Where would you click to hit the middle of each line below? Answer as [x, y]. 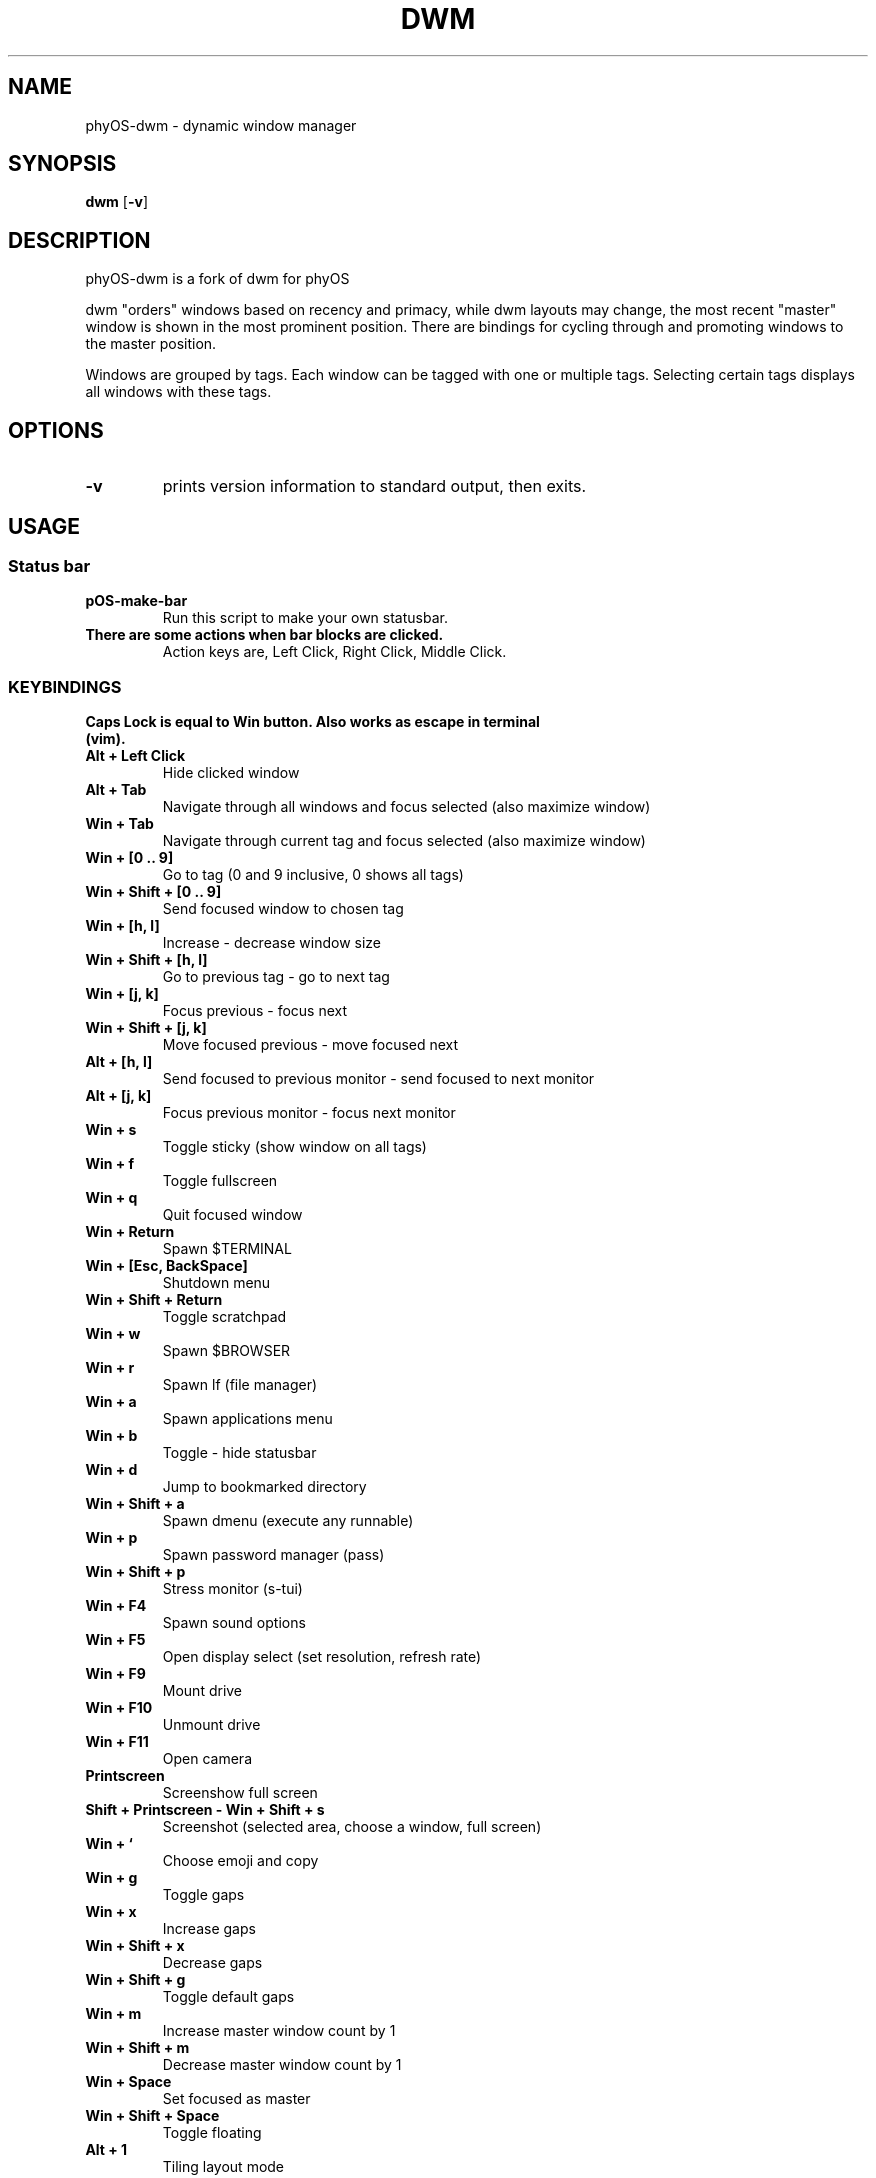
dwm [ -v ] [117, 202]
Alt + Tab [116, 790]
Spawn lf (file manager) [240, 1385]
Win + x [111, 1912]
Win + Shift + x [135, 1946]
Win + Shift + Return [154, 1300]
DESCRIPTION [79, 240]
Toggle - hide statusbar [239, 1453]
